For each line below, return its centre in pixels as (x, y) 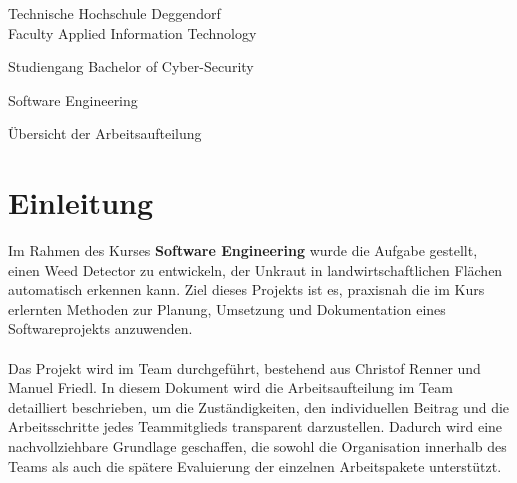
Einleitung (81, 202)
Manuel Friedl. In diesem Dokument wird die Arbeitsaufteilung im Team (230, 387)
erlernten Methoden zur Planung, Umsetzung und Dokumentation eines (227, 308)
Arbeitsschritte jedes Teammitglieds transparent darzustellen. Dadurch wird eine (255, 426)
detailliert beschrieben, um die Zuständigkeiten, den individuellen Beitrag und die (259, 406)
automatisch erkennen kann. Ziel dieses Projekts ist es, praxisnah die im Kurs (246, 289)
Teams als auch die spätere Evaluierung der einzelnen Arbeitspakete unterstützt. (255, 465)
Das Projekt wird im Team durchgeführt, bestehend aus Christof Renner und (244, 367)
